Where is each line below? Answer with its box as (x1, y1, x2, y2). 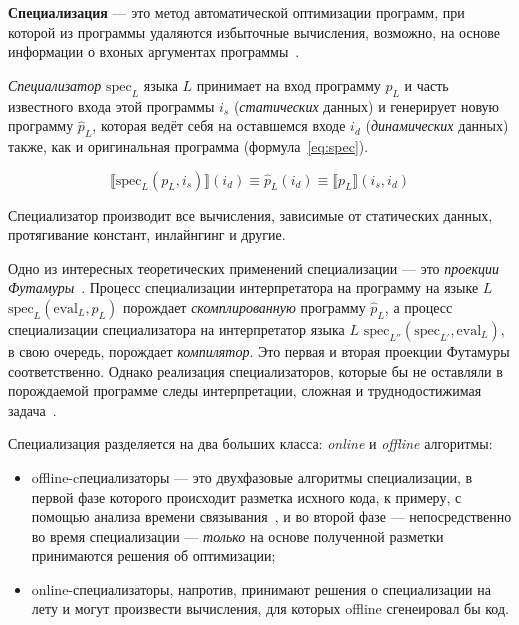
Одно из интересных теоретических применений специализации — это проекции (8, 257, 500, 278)
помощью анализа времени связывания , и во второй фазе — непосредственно (31, 506, 512, 527)
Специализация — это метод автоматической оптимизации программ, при (8, 2, 465, 22)
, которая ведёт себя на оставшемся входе (92, 115, 346, 136)
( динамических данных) (365, 115, 509, 136)
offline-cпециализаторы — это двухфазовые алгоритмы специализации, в (31, 466, 473, 487)
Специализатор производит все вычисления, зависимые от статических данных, (8, 204, 493, 225)
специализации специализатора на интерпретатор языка (8, 318, 345, 339)
